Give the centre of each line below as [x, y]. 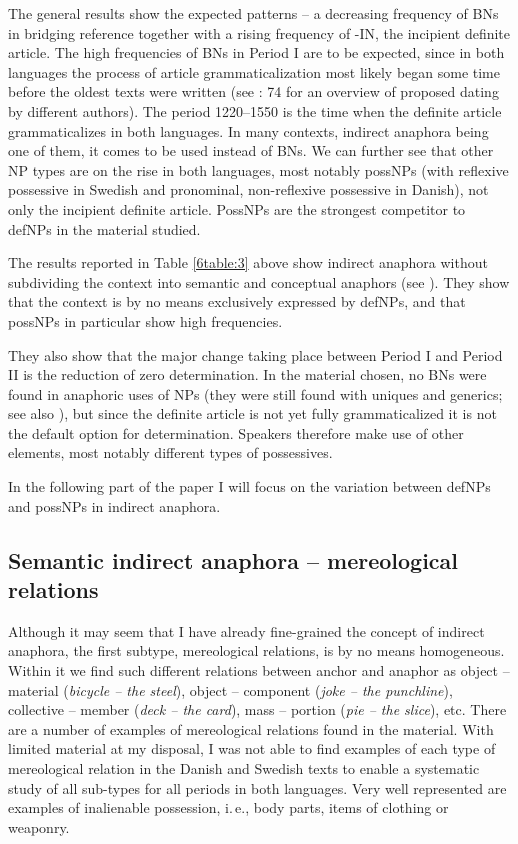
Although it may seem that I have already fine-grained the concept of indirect [246, 630]
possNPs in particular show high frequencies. [145, 320]
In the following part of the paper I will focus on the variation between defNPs [249, 486]
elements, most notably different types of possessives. [170, 452]
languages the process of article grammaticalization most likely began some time [254, 71]
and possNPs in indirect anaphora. [114, 505]
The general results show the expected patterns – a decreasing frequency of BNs [253, 13]
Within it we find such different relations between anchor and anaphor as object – [259, 670]
